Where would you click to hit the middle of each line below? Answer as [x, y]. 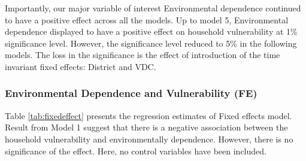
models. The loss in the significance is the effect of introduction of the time [143, 55]
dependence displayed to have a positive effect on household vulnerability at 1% [151, 31]
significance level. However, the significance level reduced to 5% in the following [151, 43]
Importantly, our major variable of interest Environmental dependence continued [153, 8]
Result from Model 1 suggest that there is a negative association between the [146, 127]
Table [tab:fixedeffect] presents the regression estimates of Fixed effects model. [149, 115]
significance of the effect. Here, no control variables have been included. [136, 151]
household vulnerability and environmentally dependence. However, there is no [149, 139]
